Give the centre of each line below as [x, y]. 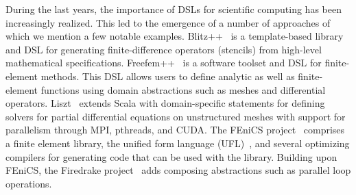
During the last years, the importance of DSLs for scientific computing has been [174, 9]
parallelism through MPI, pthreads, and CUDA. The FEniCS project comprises [175, 130]
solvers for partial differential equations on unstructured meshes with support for [176, 116]
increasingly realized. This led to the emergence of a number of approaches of [168, 22]
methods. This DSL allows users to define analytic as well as [168, 76]
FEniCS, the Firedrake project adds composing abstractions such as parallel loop [178, 170]
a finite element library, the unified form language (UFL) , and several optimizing [178, 143]
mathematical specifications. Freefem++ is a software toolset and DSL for [164, 63]
